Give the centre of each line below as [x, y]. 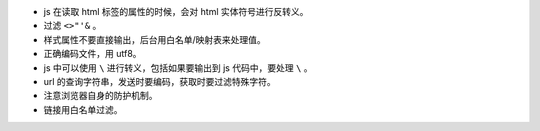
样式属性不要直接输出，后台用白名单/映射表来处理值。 [155, 39]
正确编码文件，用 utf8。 [92, 54]
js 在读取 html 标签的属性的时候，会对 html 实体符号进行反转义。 [176, 11]
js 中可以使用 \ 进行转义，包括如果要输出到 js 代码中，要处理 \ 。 [178, 67]
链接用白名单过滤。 [83, 109]
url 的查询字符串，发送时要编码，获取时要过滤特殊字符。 [160, 81]
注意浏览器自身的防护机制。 [100, 96]
